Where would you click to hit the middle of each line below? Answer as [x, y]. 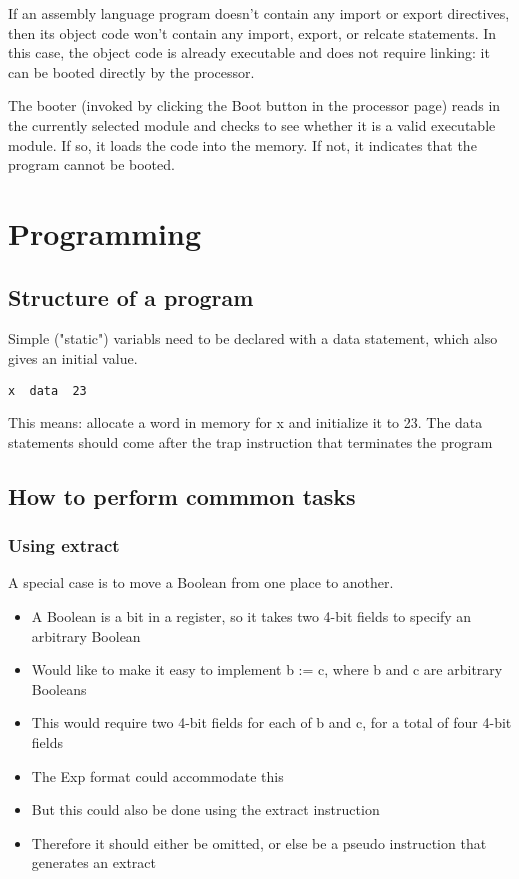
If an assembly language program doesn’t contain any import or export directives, [259, 13]
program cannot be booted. [91, 164]
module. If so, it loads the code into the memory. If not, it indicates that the [242, 144]
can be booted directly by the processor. [131, 71]
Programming [104, 232]
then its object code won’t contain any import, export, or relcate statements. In [252, 32]
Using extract [64, 545]
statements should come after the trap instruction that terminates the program [250, 441]
